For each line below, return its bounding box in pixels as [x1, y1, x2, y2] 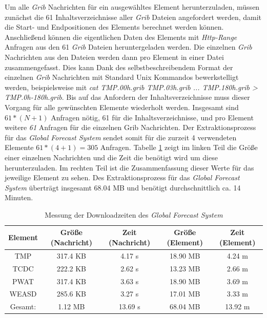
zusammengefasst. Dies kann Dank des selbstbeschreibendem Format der [5, 61, 233, 72]
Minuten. [5, 192, 33, 203]
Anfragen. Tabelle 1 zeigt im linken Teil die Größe [100, 142, 258, 153]
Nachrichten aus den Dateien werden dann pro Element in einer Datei [5, 51, 224, 62]
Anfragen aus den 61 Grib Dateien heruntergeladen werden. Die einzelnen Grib [5, 41, 252, 52]
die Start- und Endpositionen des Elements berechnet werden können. [5, 22, 224, 32]
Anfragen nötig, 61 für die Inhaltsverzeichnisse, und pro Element [51, 112, 254, 122]
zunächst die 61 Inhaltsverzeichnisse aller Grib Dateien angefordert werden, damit [5, 11, 262, 22]
